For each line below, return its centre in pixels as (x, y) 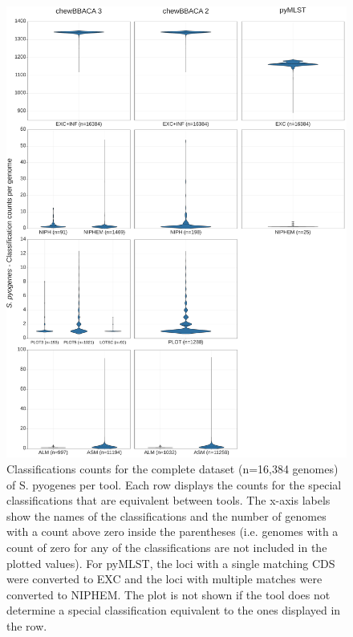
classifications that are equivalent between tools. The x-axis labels (168, 500)
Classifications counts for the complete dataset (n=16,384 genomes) (172, 468)
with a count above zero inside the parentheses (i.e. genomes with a (172, 532)
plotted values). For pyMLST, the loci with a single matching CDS (171, 563)
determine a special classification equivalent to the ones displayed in (174, 610)
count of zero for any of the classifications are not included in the (167, 547)
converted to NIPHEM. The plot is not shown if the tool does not (168, 594)
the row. (27, 625)
